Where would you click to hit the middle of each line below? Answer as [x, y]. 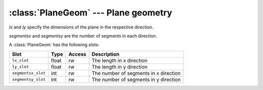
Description [105, 54]
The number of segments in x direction [136, 73]
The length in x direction [120, 60]
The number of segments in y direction [136, 79]
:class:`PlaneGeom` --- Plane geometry [91, 13]
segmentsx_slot [29, 73]
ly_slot [20, 67]
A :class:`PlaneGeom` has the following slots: [54, 45]
